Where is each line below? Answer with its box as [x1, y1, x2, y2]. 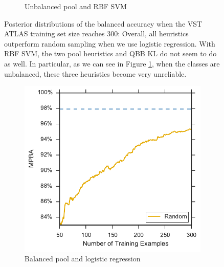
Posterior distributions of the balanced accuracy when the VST [4, 18, 203, 29]
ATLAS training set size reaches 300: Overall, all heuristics [4, 28, 189, 39]
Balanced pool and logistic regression [25, 253, 141, 264]
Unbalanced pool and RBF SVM [25, 1, 127, 11]
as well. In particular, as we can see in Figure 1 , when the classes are [4, 58, 220, 69]
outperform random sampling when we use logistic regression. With [4, 38, 215, 49]
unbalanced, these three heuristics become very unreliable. [4, 68, 187, 79]
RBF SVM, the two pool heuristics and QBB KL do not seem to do [4, 48, 217, 59]
